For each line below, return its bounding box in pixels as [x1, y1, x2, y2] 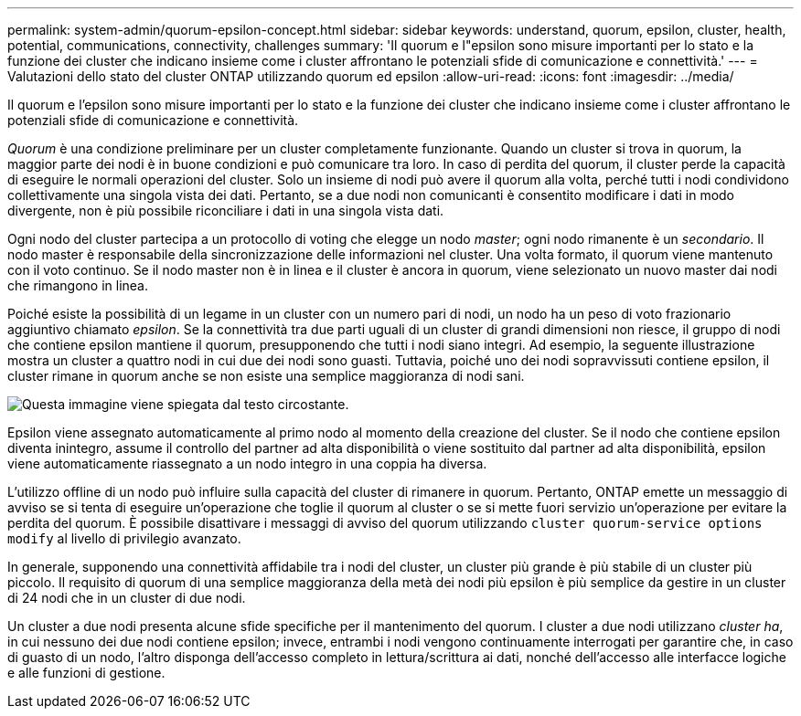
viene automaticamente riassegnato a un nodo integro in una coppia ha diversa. [7, 456, 487, 471]
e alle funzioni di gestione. [7, 665, 166, 680]
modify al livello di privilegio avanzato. [7, 531, 241, 546]
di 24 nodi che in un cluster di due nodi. [7, 590, 246, 605]
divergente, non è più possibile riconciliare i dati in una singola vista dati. [7, 203, 444, 218]
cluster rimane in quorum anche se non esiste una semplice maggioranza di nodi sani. [7, 368, 525, 384]
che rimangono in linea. [7, 278, 148, 293]
